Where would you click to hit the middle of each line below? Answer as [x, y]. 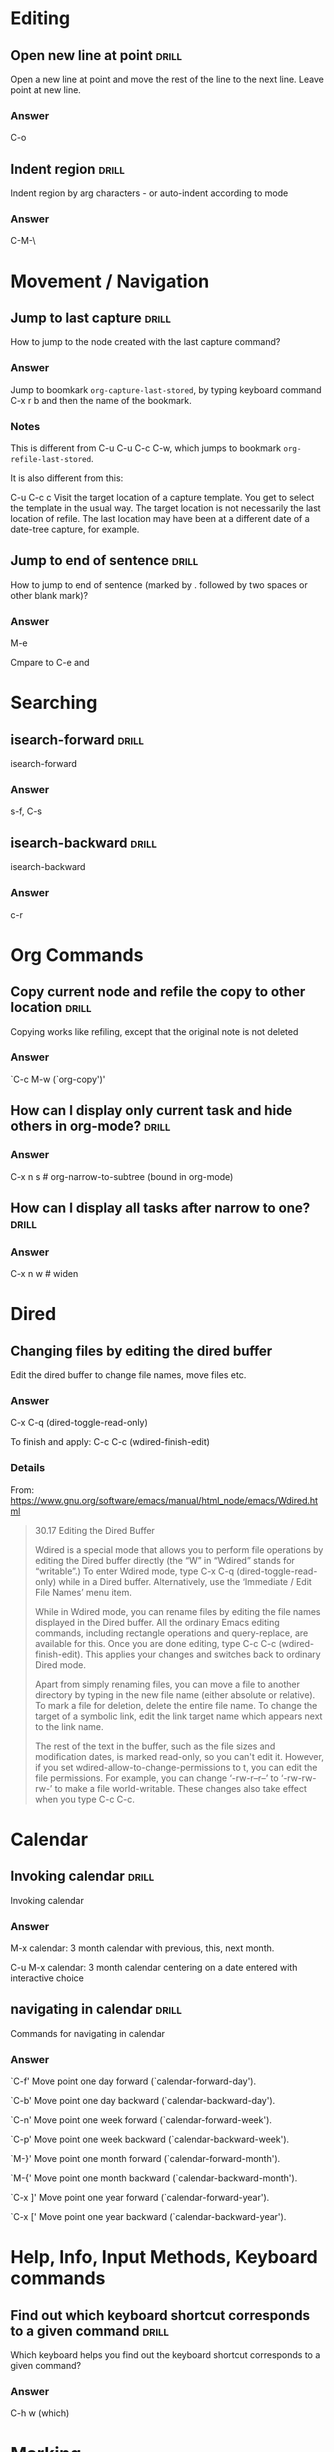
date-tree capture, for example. [75, 529]
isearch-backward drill [83, 842]
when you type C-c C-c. [84, 1799]
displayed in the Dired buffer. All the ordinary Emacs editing [157, 1622]
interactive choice [47, 1978]
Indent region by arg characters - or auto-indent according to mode [149, 193]
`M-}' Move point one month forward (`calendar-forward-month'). [145, 2159]
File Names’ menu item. [83, 1592]
